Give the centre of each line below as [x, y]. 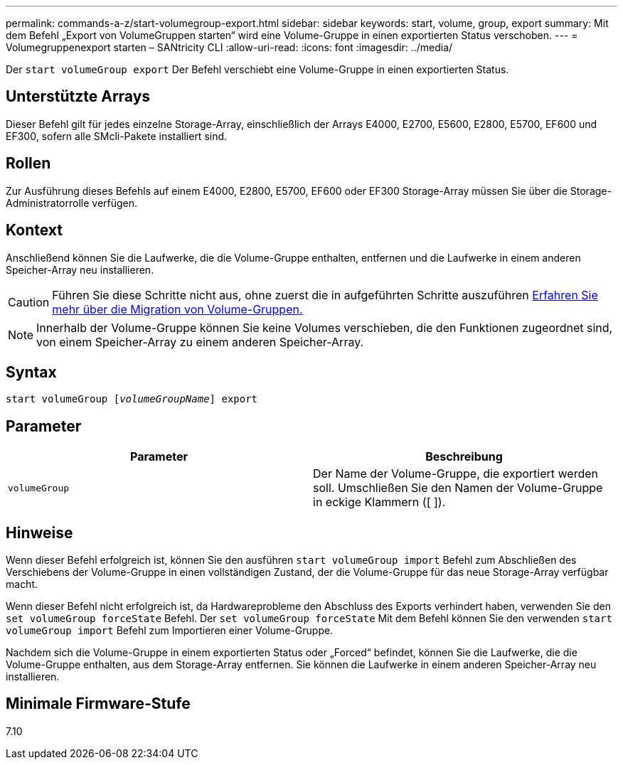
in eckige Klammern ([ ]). [379, 502]
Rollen [28, 164]
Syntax [31, 372]
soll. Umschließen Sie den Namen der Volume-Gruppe [458, 488]
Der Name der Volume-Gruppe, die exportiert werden [456, 474]
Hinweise [39, 533]
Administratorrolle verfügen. [72, 203]
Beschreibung [464, 457]
